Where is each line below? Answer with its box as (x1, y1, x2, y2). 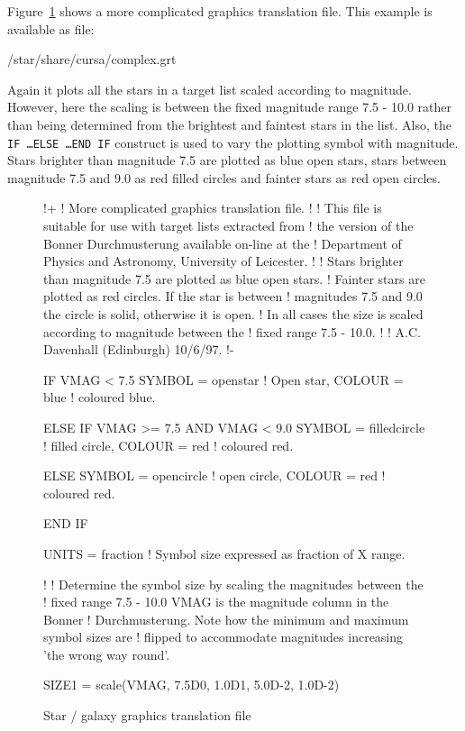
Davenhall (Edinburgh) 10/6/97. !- (43, 340, 234, 359)
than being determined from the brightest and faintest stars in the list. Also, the (7, 114, 451, 133)
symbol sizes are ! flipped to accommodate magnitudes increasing (43, 627, 404, 646)
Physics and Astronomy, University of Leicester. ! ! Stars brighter (43, 251, 404, 270)
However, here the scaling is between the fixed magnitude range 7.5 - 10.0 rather (7, 97, 452, 116)
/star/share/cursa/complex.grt (7, 50, 177, 69)
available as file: (7, 19, 95, 38)
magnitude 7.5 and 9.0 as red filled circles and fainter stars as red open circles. (7, 168, 441, 187)
